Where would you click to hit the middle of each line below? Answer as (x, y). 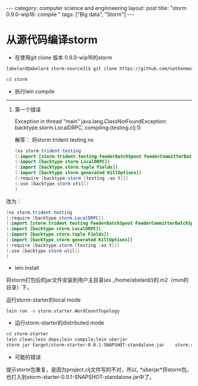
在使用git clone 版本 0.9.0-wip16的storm (63, 57)
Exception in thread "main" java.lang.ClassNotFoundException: (91, 121)
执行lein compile (34, 91)
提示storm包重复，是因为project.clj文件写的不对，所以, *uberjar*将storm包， (99, 369)
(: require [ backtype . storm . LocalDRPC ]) (55, 218)
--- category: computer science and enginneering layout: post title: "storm (96, 8)
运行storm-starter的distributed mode (59, 323)
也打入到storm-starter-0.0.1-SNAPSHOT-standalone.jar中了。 (80, 377)
